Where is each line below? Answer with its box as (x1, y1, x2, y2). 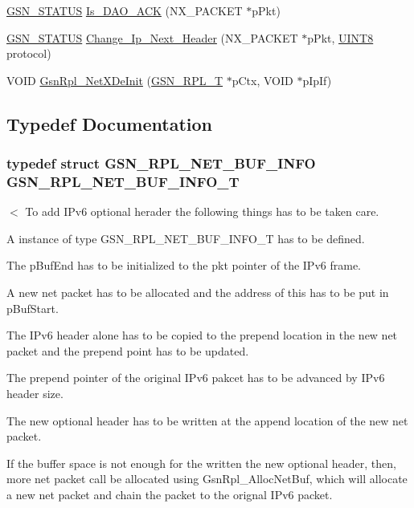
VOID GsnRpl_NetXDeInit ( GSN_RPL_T (6, 71, 223, 88)
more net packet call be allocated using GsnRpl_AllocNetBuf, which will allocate (6, 470, 408, 487)
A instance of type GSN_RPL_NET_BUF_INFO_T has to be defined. (6, 230, 365, 246)
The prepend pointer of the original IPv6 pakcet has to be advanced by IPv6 (6, 369, 385, 386)
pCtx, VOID (232, 71, 293, 88)
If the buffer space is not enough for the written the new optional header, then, (6, 454, 396, 471)
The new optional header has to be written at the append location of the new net (6, 412, 408, 429)
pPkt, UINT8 (307, 29, 374, 46)
